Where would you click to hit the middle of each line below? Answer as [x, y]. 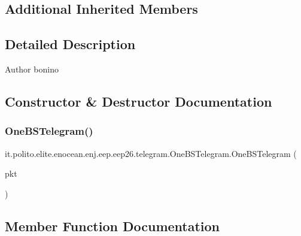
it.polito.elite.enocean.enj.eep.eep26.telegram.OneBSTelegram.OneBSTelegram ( [151, 153]
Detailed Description [70, 44]
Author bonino [32, 69]
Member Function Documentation [113, 226]
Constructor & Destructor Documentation [139, 101]
